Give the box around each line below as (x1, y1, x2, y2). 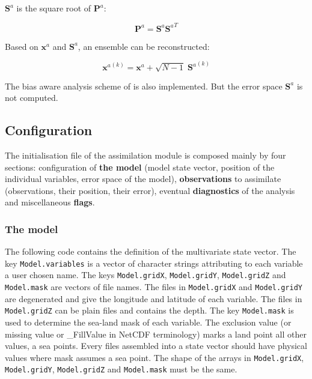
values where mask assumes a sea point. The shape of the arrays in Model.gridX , (5, 351, 304, 363)
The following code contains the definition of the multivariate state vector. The (5, 245, 296, 258)
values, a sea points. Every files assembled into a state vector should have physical (5, 339, 307, 352)
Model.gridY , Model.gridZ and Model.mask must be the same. (5, 363, 237, 375)
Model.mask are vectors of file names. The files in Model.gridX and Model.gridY (5, 280, 302, 293)
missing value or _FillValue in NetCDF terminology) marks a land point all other (5, 327, 307, 340)
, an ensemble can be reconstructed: (78, 40, 210, 52)
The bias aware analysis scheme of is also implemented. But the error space (5, 79, 283, 92)
